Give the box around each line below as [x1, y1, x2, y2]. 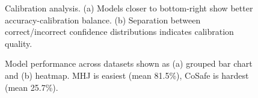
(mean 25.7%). [5, 81, 58, 93]
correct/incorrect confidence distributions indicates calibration [5, 25, 234, 38]
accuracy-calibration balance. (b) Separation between [5, 13, 201, 26]
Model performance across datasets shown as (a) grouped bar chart [5, 57, 253, 70]
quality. [5, 37, 32, 49]
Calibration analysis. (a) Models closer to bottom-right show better [5, 2, 253, 14]
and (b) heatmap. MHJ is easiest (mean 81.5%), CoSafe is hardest [5, 69, 249, 81]
